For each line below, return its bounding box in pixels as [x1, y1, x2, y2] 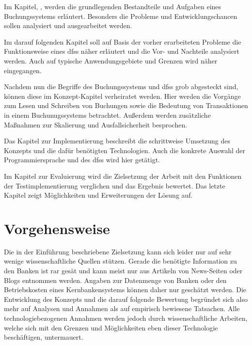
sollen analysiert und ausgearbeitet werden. [4, 20, 132, 31]
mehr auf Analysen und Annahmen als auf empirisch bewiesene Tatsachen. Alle [4, 303, 240, 314]
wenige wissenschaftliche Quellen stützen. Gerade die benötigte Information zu [4, 256, 237, 266]
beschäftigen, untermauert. [4, 332, 83, 342]
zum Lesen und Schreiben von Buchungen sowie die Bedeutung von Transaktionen [4, 100, 248, 110]
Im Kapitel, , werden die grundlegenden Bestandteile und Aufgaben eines [4, 1, 221, 11]
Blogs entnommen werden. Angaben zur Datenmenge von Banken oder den [4, 275, 227, 285]
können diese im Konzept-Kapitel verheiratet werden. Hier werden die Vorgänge [4, 91, 241, 101]
